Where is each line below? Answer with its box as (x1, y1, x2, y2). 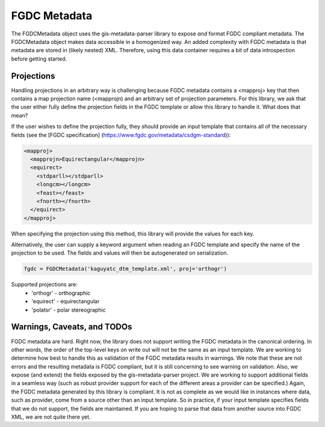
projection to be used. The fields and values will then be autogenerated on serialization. (11, 249, 229, 256)
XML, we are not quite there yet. (11, 413, 91, 420)
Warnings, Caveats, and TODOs (11, 322, 132, 332)
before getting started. (11, 55, 67, 62)
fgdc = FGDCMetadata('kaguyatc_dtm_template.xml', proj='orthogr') (23, 265, 227, 273)
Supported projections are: (11, 281, 78, 288)
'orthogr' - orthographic (31, 289, 91, 297)
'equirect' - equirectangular (31, 298, 100, 305)
